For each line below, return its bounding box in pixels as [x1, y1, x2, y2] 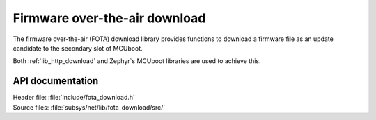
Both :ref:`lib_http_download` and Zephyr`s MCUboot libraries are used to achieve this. [13, 57, 261, 65]
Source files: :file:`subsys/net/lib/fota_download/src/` [13, 103, 166, 111]
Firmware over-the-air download [13, 10, 206, 26]
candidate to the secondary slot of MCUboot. [13, 44, 143, 52]
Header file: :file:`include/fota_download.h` [13, 94, 136, 102]
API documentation [13, 75, 99, 87]
